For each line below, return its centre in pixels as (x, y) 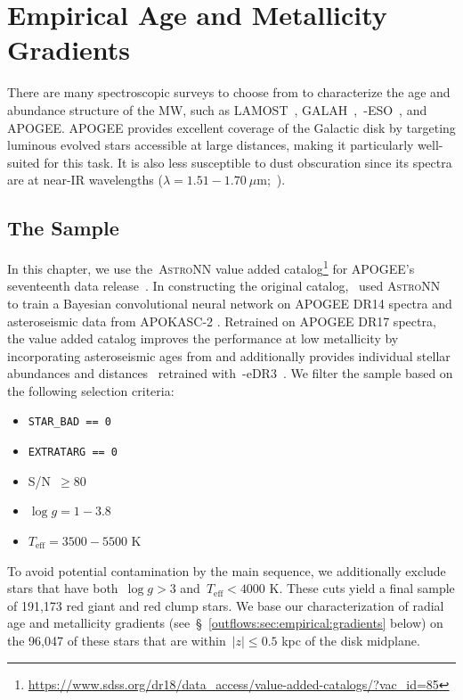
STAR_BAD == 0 (69, 422)
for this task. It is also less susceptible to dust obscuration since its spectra (248, 162)
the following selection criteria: (91, 390)
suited (24, 162)
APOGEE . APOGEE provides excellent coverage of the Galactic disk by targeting (231, 127)
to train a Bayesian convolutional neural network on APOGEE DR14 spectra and (230, 303)
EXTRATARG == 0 (73, 453)
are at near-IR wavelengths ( (85, 180)
